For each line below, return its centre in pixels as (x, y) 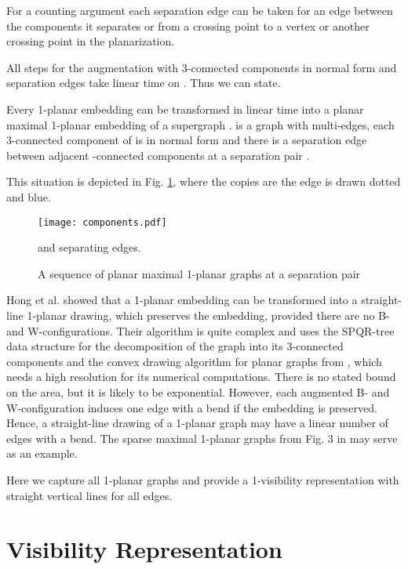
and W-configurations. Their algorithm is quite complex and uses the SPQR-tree (200, 330)
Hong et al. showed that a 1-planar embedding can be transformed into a (182, 300)
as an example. (42, 453)
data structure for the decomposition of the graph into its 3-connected (175, 346)
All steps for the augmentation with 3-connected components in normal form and (202, 67)
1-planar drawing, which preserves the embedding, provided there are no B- (208, 315)
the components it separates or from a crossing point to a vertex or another (188, 25)
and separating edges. (89, 247)
